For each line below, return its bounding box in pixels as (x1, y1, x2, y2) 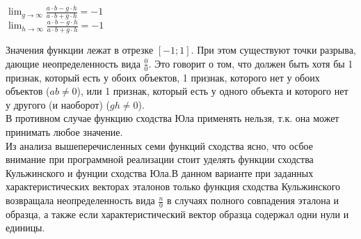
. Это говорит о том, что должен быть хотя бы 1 (148, 56, 353, 70)
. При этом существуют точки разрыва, (191, 43, 356, 57)
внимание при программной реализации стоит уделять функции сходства (6, 152, 314, 167)
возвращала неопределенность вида (6, 193, 155, 208)
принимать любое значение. (6, 125, 123, 139)
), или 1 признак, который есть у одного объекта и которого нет (77, 84, 348, 98)
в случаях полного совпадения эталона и (166, 193, 339, 208)
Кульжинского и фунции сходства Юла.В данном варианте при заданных (6, 165, 314, 180)
